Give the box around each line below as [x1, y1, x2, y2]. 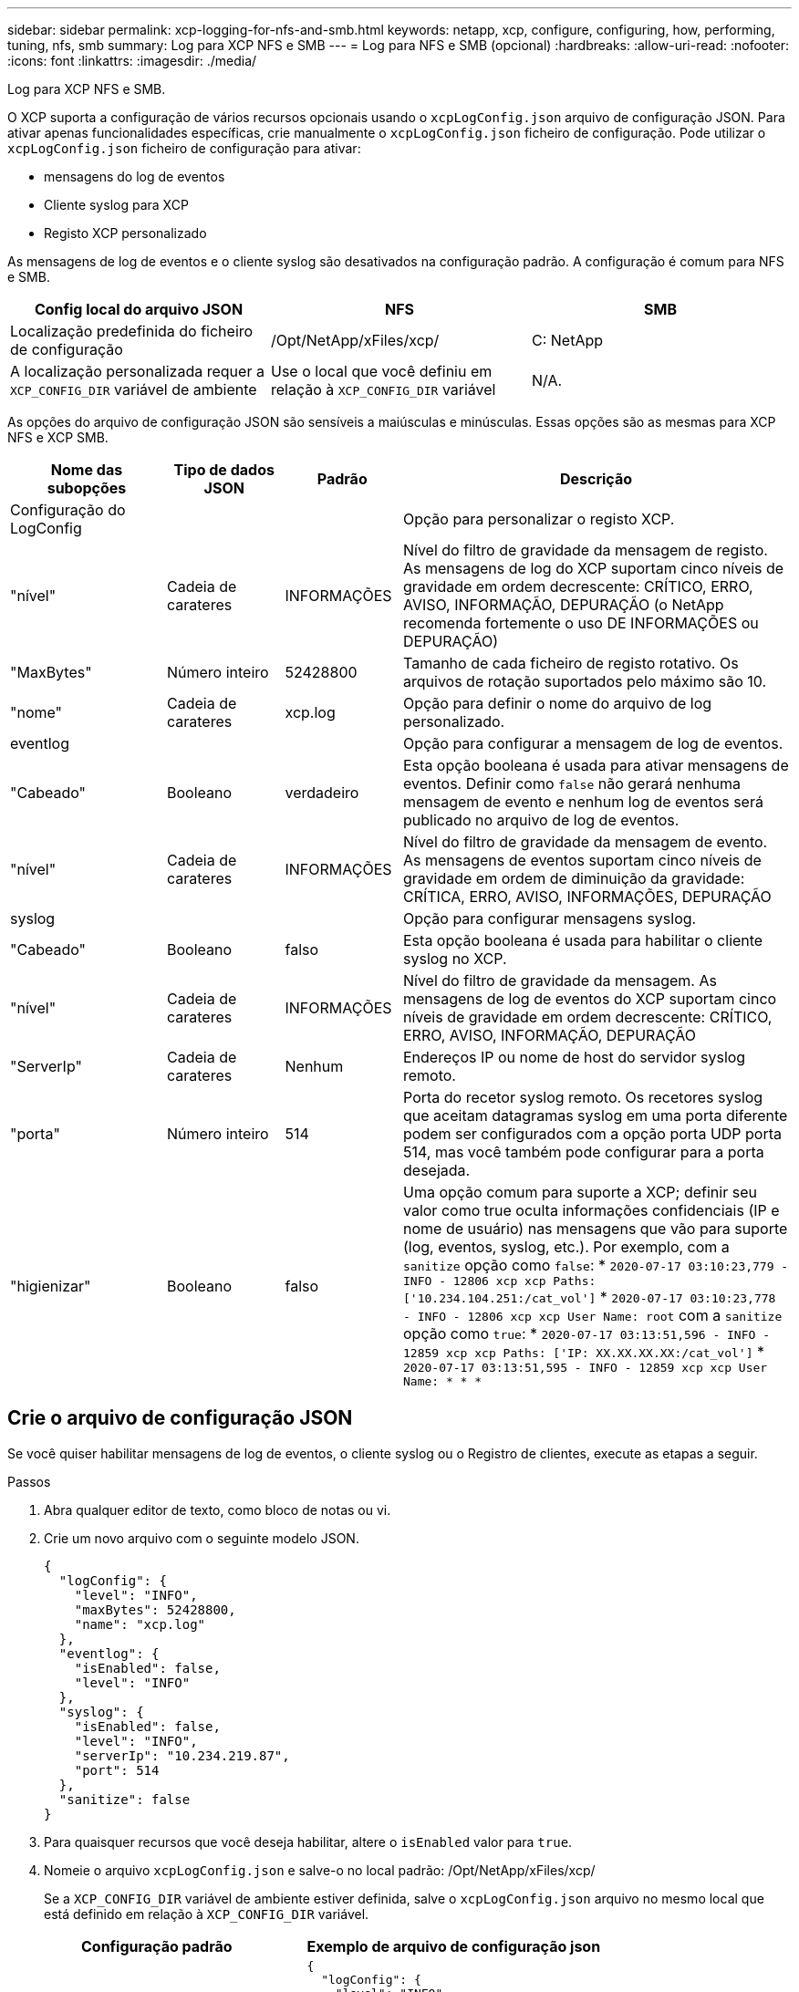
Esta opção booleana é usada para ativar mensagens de [403, 756, 789, 774]
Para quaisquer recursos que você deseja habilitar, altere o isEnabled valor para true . [44, 1833, 573, 1850]
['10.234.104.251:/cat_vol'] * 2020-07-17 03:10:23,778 [403, 1288, 776, 1306]
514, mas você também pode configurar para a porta [403, 1143, 764, 1161]
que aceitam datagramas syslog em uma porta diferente [403, 1106, 788, 1125]
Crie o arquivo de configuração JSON [7, 1406, 353, 1430]
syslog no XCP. [403, 949, 507, 968]
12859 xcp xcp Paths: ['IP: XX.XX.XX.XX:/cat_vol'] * [403, 1343, 765, 1361]
